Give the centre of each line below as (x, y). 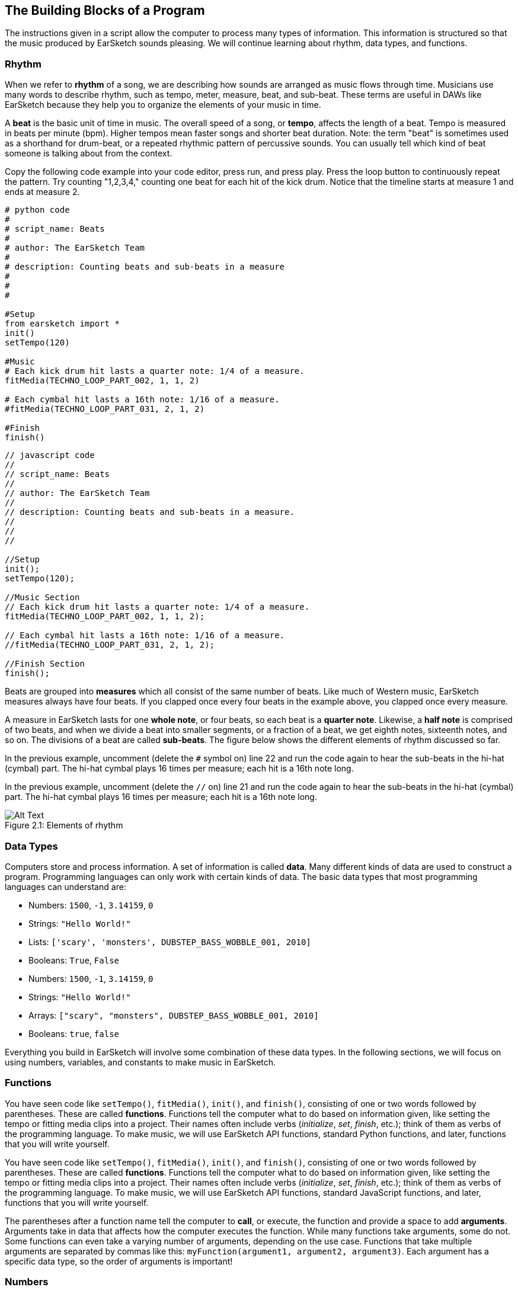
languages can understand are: (65, 886)
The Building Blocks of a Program (105, 10)
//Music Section (42, 598)
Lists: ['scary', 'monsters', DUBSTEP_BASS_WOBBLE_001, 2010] (170, 942)
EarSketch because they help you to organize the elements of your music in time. (163, 105)
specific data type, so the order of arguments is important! (119, 1261)
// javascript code (50, 455)
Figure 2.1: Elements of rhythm (64, 825)
